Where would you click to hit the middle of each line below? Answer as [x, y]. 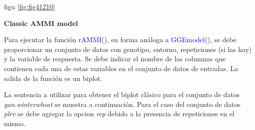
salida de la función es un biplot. [53, 78]
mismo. [15, 123]
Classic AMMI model [41, 23]
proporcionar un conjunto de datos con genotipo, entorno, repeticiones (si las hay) [128, 49]
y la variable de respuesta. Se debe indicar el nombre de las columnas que [115, 59]
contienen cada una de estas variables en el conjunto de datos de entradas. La [121, 68]
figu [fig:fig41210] [30, 6]
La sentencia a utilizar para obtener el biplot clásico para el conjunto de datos [122, 94]
